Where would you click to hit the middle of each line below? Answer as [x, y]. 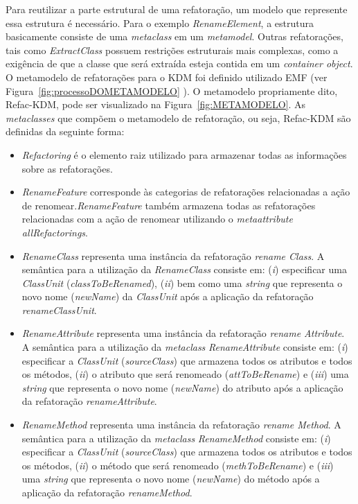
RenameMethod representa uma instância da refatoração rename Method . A [181, 425]
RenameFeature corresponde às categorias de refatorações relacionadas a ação [186, 192]
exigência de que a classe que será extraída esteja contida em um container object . [179, 63]
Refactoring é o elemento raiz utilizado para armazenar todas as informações [184, 154]
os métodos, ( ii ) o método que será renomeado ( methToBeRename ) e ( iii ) [178, 465]
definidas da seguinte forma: [65, 131]
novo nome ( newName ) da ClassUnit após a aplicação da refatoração [168, 296]
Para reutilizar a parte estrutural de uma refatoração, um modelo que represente [177, 9]
